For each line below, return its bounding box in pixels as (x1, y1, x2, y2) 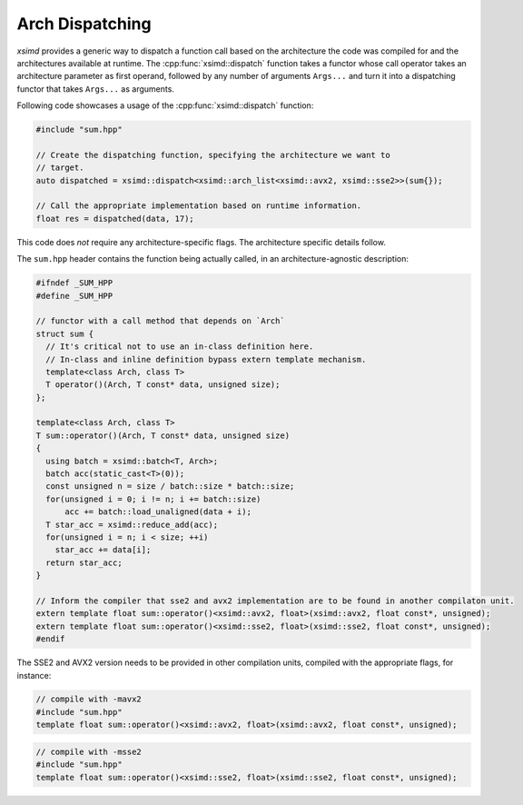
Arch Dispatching (16, 14, 152, 34)
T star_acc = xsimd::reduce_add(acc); (45, 519, 218, 530)
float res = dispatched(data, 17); (35, 214, 194, 224)
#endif (35, 634, 65, 644)
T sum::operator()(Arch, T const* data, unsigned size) (35, 430, 291, 441)
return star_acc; (45, 557, 123, 568)
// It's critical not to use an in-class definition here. (45, 342, 314, 352)
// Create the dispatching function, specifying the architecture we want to (35, 150, 390, 160)
